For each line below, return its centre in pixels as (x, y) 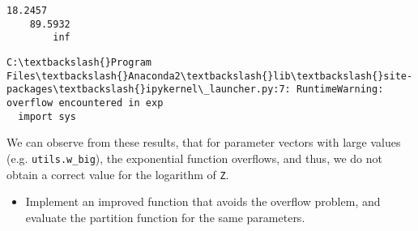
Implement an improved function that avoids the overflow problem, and (203, 201)
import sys (47, 116)
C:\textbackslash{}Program (79, 62)
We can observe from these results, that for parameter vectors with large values (204, 142)
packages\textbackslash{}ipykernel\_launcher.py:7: (149, 90)
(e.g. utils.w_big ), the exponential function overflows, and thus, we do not (194, 158)
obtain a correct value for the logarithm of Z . (118, 174)
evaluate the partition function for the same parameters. (165, 217)
